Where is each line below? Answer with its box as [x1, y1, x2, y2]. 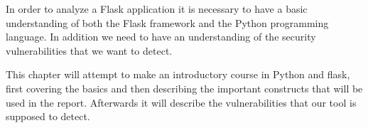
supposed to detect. [6, 109, 90, 124]
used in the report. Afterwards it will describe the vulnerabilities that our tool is [6, 95, 357, 110]
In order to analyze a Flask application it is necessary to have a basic [6, 1, 308, 16]
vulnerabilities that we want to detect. [6, 43, 173, 58]
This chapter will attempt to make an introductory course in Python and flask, [6, 67, 350, 82]
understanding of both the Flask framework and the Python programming [6, 15, 329, 30]
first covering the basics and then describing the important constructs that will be [6, 80, 363, 95]
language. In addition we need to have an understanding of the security [6, 29, 316, 44]
